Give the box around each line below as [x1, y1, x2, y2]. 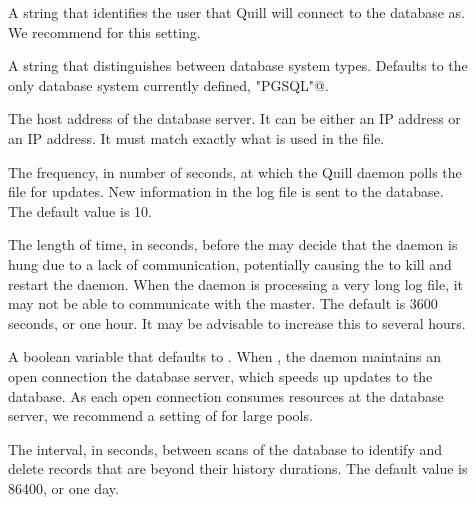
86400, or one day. [8, 477, 119, 498]
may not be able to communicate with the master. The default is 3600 [8, 293, 438, 314]
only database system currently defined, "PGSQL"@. [8, 74, 329, 95]
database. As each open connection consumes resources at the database [8, 385, 444, 406]
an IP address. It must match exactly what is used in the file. [8, 127, 385, 148]
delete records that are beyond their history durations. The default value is [8, 458, 468, 479]
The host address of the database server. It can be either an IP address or [8, 108, 461, 129]
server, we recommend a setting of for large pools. [8, 405, 313, 426]
